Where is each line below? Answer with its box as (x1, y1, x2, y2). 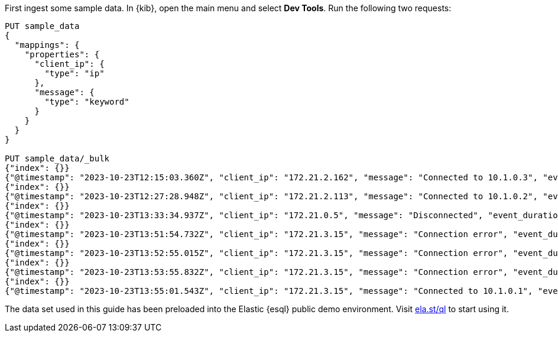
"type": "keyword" (44, 97, 129, 106)
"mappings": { (14, 40, 80, 50)
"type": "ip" (44, 69, 105, 78)
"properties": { (24, 50, 100, 59)
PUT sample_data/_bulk (5, 154, 110, 163)
